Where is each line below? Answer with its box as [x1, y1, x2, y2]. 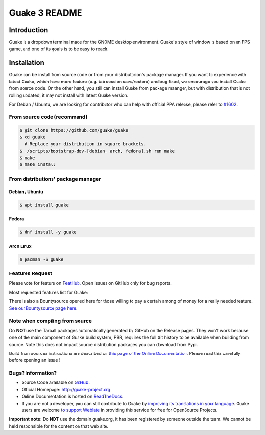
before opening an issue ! [9, 357, 61, 363]
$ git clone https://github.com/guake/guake [19, 128, 129, 133]
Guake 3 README [9, 7, 82, 18]
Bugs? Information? [9, 370, 57, 377]
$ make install [19, 162, 56, 167]
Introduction [9, 26, 48, 34]
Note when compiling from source [9, 317, 92, 324]
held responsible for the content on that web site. [9, 423, 109, 429]
